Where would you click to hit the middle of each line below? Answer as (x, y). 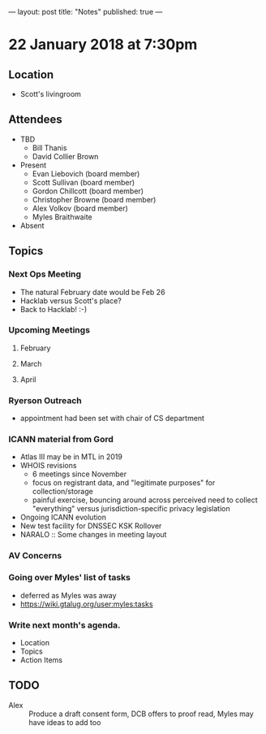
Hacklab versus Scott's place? (71, 301)
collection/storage (62, 492)
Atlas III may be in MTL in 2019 (71, 457)
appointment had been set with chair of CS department (112, 419)
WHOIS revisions (48, 466)
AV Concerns (35, 556)
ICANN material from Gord (61, 440)
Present (33, 165)
